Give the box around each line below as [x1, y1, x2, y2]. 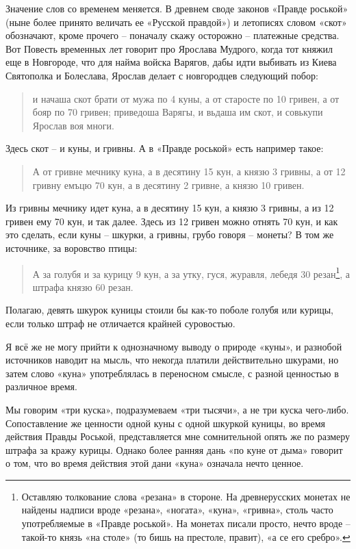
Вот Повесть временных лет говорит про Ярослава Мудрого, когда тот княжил [5, 41, 333, 55]
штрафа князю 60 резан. [32, 279, 133, 294]
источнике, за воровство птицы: [5, 240, 138, 255]
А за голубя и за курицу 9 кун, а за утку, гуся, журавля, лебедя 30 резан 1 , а [32, 264, 351, 281]
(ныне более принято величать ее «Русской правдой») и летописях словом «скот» [5, 14, 347, 29]
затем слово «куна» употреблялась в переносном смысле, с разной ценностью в [5, 366, 339, 380]
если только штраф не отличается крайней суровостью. [5, 316, 236, 330]
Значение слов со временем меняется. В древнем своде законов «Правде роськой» [5, 1, 348, 15]
